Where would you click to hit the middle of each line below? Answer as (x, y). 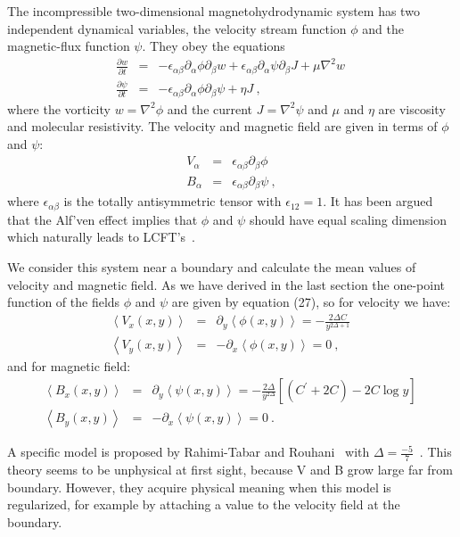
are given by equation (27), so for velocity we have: (311, 302)
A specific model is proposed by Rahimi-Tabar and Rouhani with (189, 452)
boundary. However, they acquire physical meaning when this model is (199, 487)
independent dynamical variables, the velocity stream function (177, 28)
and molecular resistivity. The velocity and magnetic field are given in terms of (222, 126)
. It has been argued (378, 201)
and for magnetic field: (69, 366)
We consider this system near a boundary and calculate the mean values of (212, 266)
